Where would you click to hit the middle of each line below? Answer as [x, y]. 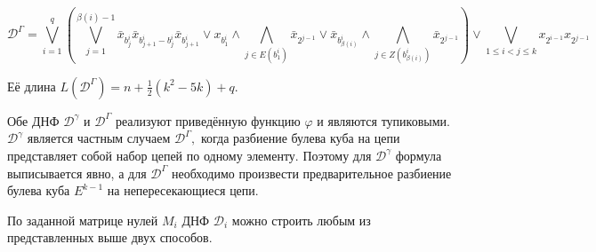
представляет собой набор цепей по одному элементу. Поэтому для [189, 155]
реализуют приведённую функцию [208, 120]
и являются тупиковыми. [383, 120]
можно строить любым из [301, 220]
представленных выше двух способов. [110, 237]
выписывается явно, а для [77, 173]
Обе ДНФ [33, 120]
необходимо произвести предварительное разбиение [311, 173]
